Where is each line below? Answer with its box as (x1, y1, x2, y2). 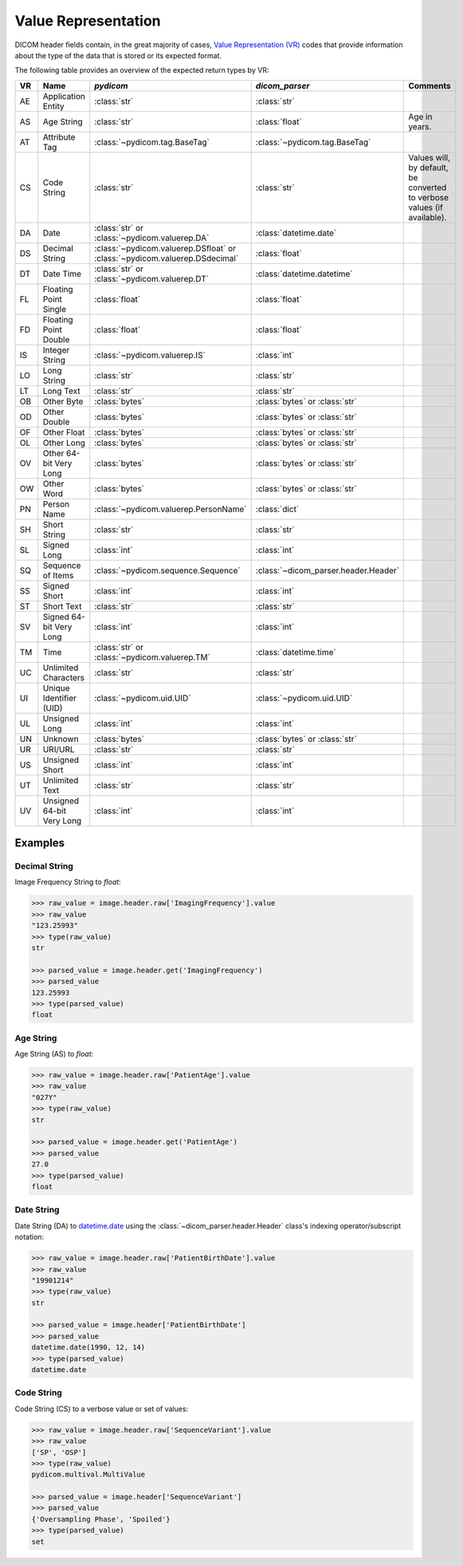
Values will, (407, 152, 451, 163)
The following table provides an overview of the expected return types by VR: (14, 65, 269, 75)
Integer (42, 344, 70, 355)
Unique (42, 682, 71, 693)
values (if (407, 202, 444, 213)
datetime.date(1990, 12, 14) (31, 1343, 146, 1352)
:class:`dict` (255, 503, 300, 515)
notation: (14, 1233, 44, 1242)
